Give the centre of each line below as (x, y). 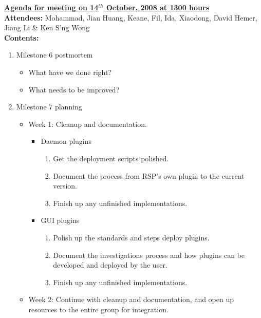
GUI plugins (60, 220)
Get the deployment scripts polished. (111, 158)
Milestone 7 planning (49, 107)
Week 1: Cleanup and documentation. (88, 124)
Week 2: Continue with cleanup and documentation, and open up (131, 299)
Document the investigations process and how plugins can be (149, 255)
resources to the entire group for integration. (98, 309)
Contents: (22, 37)
